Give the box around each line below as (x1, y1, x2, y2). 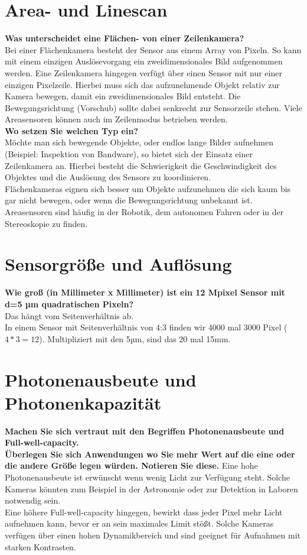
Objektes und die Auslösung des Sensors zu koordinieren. (5, 171, 211, 183)
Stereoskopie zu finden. (5, 217, 88, 229)
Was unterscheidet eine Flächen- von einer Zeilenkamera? (5, 32, 244, 44)
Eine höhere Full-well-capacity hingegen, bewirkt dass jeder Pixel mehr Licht (5, 505, 283, 518)
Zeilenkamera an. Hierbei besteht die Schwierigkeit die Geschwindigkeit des (5, 159, 277, 171)
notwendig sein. (5, 494, 61, 507)
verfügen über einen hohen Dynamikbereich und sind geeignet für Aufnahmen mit (5, 528, 301, 541)
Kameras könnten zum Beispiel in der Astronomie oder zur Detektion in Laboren (5, 482, 298, 495)
